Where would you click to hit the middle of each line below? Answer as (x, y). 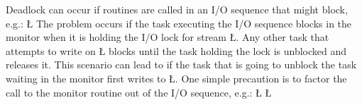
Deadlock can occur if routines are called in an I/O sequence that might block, (177, 9)
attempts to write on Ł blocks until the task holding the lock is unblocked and (176, 50)
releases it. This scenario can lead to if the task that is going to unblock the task (181, 64)
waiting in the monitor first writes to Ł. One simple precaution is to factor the (176, 78)
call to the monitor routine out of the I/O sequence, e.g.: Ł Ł (139, 92)
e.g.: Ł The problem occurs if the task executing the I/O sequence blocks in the (179, 23)
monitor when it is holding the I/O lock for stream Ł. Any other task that (168, 37)
